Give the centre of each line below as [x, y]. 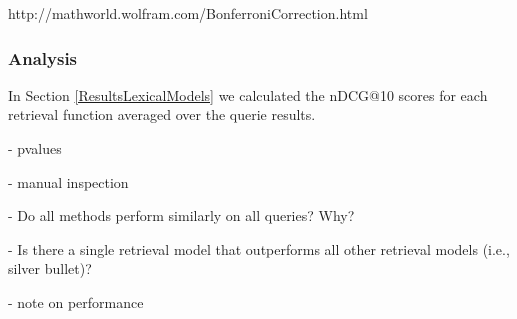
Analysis [43, 57]
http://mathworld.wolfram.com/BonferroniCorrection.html [188, 13]
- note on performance [76, 301]
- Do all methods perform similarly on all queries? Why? [181, 215]
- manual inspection [68, 181]
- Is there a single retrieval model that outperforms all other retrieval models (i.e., [259, 248]
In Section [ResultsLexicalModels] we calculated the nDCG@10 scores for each [248, 94]
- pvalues [35, 148]
